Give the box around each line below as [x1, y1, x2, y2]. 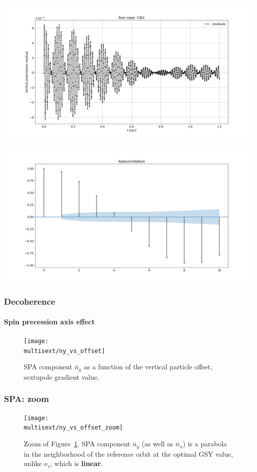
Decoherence [4, 295, 55, 308]
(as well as [141, 438, 173, 449]
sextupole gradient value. [24, 371, 99, 382]
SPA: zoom [4, 393, 49, 405]
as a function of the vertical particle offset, [84, 361, 213, 372]
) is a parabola [182, 438, 227, 449]
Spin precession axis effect [4, 316, 95, 326]
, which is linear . [50, 458, 103, 469]
